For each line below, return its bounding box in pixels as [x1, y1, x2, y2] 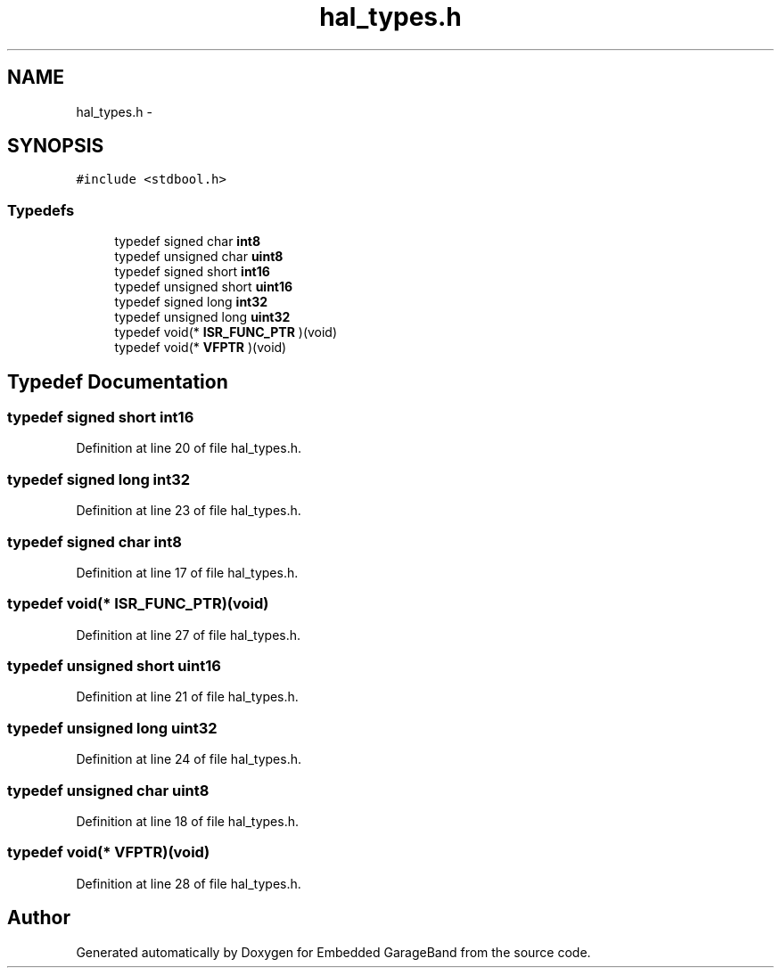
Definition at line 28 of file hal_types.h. [76, 875, 301, 891]
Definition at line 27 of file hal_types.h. [76, 627, 301, 643]
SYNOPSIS [7, 135, 104, 158]
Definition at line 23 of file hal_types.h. [76, 503, 301, 519]
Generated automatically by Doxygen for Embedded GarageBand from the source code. [76, 944, 591, 960]
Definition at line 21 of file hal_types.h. [76, 689, 299, 705]
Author [7, 906, 70, 930]
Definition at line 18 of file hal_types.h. [76, 813, 299, 829]
